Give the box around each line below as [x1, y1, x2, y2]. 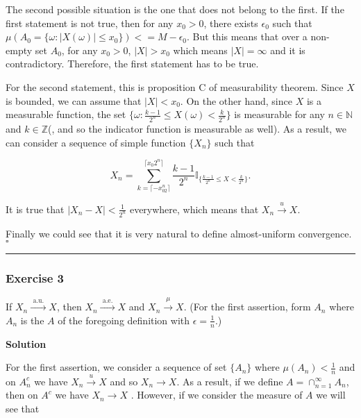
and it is [270, 42, 305, 57]
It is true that [6, 201, 65, 216]
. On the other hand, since [180, 93, 292, 108]
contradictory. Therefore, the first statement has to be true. [6, 56, 259, 71]
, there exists [203, 15, 258, 30]
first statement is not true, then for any [6, 15, 174, 30]
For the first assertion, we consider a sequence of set [6, 360, 227, 374]
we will [316, 387, 346, 402]
